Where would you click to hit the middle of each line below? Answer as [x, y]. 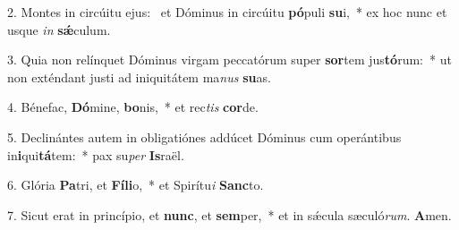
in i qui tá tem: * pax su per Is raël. [96, 154]
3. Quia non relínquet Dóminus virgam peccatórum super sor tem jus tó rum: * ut [229, 60]
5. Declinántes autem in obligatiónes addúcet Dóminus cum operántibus [204, 136]
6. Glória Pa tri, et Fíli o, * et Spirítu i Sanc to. [136, 185]
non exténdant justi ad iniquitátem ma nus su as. [139, 77]
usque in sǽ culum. [59, 29]
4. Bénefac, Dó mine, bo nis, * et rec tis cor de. [133, 107]
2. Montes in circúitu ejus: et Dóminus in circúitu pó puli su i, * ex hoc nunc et [227, 12]
